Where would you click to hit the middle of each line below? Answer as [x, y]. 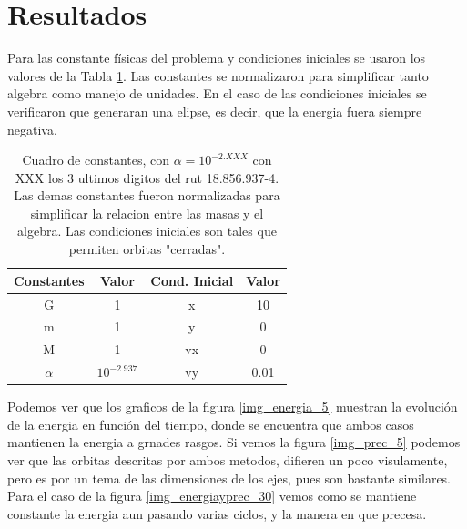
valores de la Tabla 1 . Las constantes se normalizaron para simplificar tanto [218, 75]
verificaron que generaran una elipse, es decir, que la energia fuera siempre [215, 111]
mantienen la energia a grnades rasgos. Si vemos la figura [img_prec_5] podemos [234, 442]
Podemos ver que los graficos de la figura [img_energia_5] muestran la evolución [233, 407]
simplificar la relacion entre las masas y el [147, 213]
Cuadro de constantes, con [96, 160]
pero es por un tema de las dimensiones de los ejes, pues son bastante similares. [229, 478]
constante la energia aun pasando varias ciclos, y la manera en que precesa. [217, 513]
